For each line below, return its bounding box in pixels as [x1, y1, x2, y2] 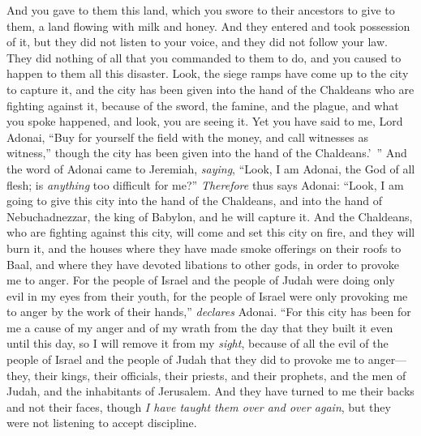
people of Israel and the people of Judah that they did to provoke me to [6, 351, 364, 368]
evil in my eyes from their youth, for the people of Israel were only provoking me [6, 287, 408, 304]
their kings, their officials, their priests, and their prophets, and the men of [34, 366, 406, 383]
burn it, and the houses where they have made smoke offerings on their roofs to [6, 239, 402, 256]
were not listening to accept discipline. [6, 414, 197, 431]
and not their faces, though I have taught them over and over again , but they [6, 398, 391, 415]
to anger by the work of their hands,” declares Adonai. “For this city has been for [6, 303, 411, 320]
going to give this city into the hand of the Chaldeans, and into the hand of [6, 192, 382, 209]
